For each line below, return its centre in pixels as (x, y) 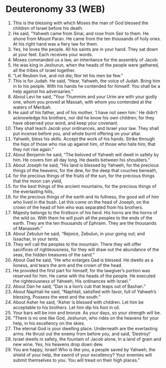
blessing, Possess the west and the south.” (56, 297)
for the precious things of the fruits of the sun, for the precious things (84, 176)
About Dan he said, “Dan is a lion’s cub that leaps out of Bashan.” (79, 286)
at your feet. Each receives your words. (53, 54)
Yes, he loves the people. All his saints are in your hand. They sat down (85, 49)
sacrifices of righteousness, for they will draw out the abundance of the (86, 249)
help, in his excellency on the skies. (49, 323)
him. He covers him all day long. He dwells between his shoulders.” (81, 160)
